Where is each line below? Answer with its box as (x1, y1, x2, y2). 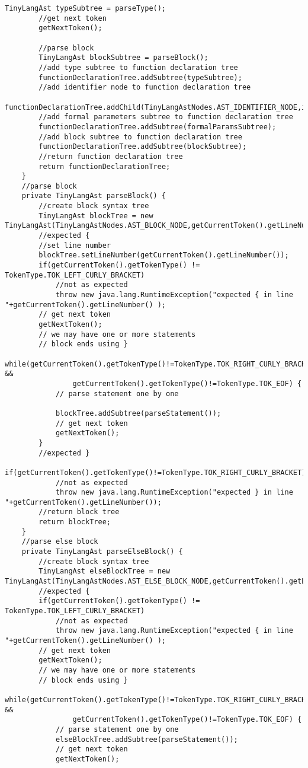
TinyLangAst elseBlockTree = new (38, 567, 171, 576)
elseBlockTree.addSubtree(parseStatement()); (55, 735, 238, 744)
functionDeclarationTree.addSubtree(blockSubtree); (38, 142, 247, 151)
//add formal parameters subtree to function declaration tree (38, 113, 293, 122)
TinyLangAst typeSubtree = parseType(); (5, 4, 166, 12)
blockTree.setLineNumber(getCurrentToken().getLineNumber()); (38, 251, 289, 260)
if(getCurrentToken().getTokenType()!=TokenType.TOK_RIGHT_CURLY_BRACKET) (5, 468, 306, 477)
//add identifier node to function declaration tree (38, 83, 251, 92)
